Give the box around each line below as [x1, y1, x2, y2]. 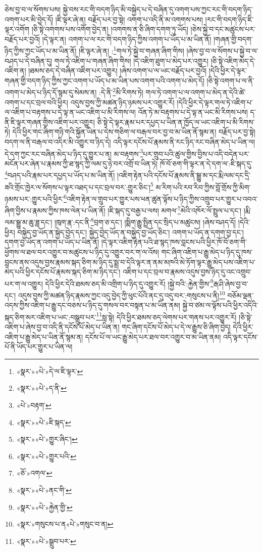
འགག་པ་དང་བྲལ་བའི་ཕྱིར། [5, 97, 68, 107]
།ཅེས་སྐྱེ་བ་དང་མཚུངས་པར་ [190, 24, 256, 34]
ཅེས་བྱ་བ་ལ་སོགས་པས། [5, 4, 61, 14]
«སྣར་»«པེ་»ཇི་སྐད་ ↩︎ [16, 417, 71, 427]
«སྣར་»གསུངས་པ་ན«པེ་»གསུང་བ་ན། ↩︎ [16, 519, 114, 529]
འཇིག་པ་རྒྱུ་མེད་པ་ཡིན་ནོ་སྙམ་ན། [5, 331, 83, 342]
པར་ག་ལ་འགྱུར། [5, 278, 43, 289]
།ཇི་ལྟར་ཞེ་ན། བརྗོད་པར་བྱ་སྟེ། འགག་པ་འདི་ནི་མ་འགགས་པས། [55, 14, 203, 24]
